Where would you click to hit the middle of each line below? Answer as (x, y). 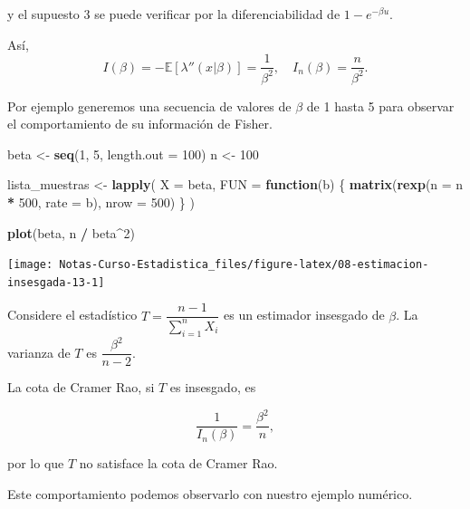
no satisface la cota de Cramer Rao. (178, 463)
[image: (30, 265)
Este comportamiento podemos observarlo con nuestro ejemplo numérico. (210, 493)
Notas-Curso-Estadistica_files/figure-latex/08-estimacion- (244, 265)
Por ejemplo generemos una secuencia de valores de (149, 106)
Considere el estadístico (72, 315)
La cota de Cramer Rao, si (81, 387)
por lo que (36, 463)
